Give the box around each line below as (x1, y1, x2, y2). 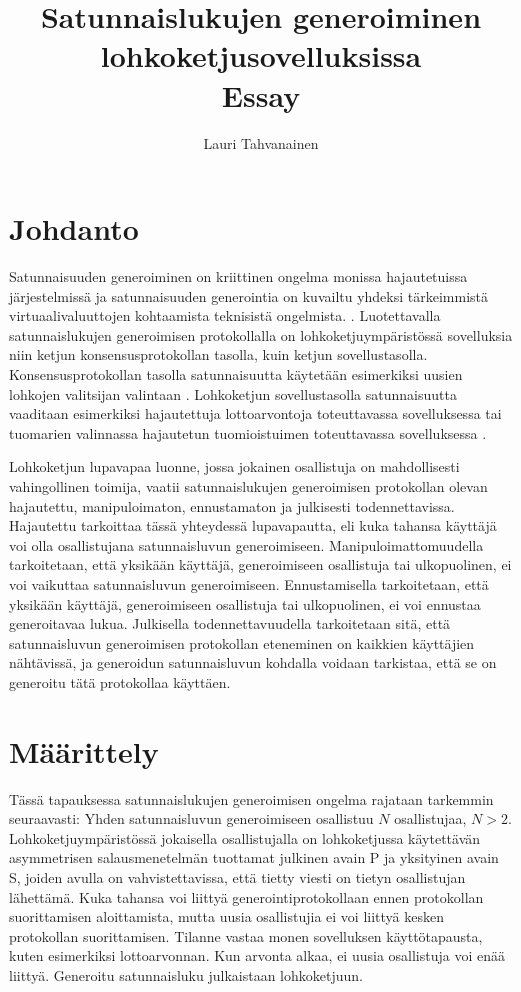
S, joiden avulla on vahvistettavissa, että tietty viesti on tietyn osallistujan (9, 867, 466, 887)
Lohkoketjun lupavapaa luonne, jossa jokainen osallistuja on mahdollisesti (9, 456, 460, 477)
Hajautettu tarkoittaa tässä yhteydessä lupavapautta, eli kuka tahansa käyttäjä (9, 515, 497, 536)
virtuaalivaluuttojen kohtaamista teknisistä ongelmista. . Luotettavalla (9, 305, 441, 326)
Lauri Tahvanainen (203, 132, 319, 153)
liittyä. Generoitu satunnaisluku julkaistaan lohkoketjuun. (9, 964, 363, 985)
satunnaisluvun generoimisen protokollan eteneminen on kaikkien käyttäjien (9, 632, 475, 653)
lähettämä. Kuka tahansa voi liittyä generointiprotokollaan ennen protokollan (9, 886, 484, 907)
